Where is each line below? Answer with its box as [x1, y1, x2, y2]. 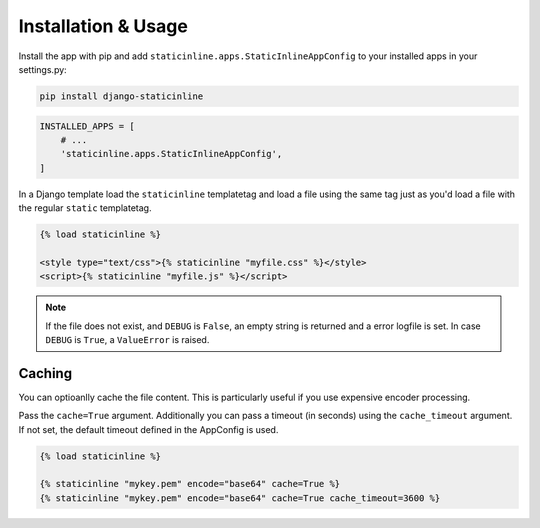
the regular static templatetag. [18, 202, 152, 214]
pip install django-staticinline [39, 90, 204, 102]
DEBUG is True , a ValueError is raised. [45, 333, 210, 345]
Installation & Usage [18, 15, 189, 37]
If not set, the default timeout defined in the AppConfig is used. [18, 423, 279, 435]
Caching [18, 365, 73, 382]
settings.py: [18, 63, 67, 75]
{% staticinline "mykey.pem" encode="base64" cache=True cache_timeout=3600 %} [39, 492, 441, 504]
